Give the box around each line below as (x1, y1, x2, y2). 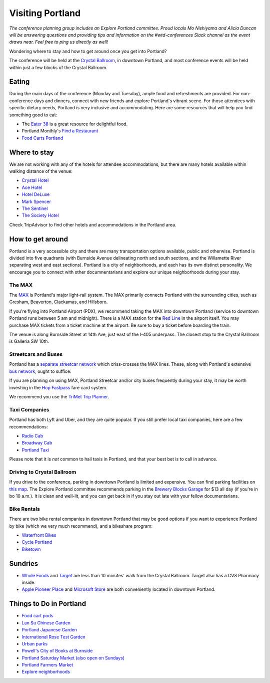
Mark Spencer (21, 198, 51, 204)
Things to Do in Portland (9, 599, 86, 608)
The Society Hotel (21, 212, 59, 218)
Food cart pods (21, 613, 53, 619)
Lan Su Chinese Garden (21, 619, 71, 626)
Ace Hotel (21, 184, 42, 190)
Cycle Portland (21, 539, 52, 545)
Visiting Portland (9, 8, 81, 19)
